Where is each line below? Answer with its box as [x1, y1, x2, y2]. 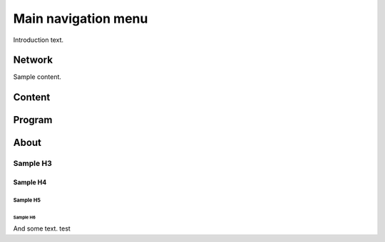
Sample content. [13, 73, 62, 81]
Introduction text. [13, 36, 64, 44]
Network [13, 54, 53, 66]
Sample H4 [13, 178, 47, 186]
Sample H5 [13, 196, 41, 204]
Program [13, 114, 53, 126]
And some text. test [13, 224, 71, 233]
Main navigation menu [13, 11, 148, 26]
